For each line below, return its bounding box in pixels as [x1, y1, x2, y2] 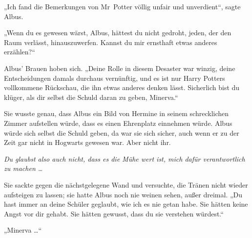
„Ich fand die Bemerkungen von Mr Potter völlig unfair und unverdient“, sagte [4, 1, 241, 11]
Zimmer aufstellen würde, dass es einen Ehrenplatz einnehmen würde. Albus [4, 118, 232, 128]
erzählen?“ [4, 47, 35, 57]
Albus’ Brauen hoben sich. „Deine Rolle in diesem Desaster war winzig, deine [4, 63, 235, 73]
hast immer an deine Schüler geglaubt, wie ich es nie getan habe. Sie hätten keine [4, 199, 248, 209]
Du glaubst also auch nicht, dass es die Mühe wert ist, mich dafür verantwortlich [4, 153, 245, 164]
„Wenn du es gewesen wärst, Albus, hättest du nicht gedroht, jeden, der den [4, 27, 231, 38]
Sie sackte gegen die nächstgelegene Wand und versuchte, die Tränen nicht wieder [4, 179, 248, 190]
